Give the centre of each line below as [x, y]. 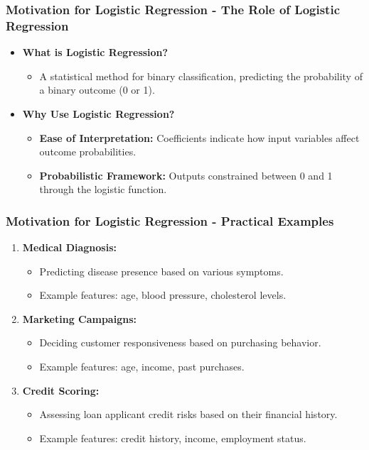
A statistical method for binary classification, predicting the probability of [201, 76]
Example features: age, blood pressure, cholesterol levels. [163, 295]
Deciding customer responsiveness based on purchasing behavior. [180, 342]
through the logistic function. [103, 189]
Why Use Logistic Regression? [98, 113]
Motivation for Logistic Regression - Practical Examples [170, 220]
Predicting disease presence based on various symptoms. [161, 271]
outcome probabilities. [88, 152]
